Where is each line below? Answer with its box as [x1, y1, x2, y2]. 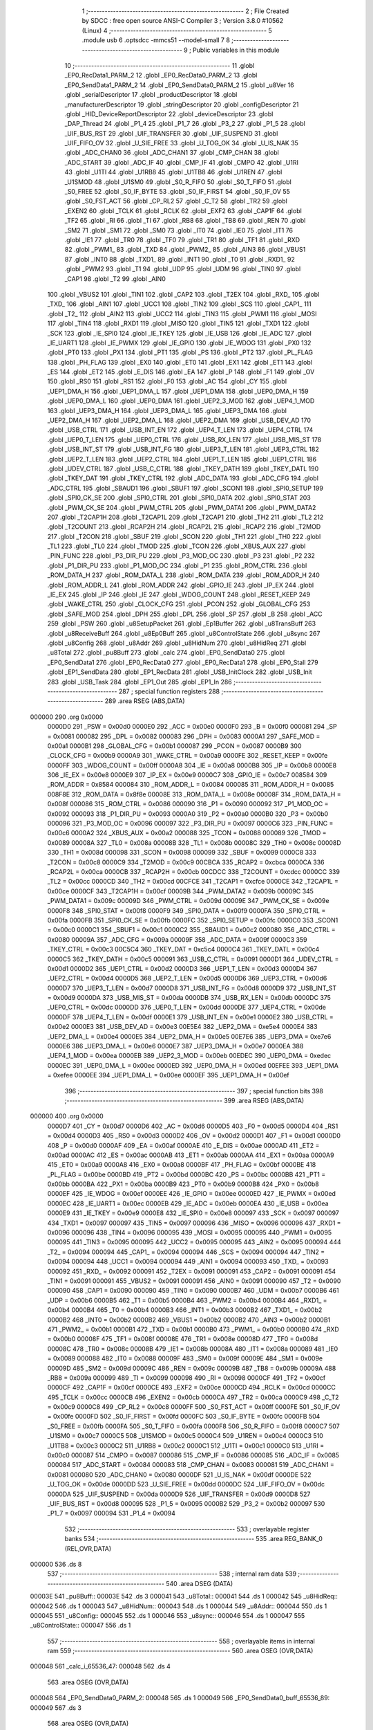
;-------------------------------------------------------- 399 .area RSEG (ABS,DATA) [64, 1096, 305, 1104]
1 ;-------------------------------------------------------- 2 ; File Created [82, 7, 289, 15]
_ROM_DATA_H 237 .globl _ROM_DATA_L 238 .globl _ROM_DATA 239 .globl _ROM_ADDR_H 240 [47, 571, 321, 579]
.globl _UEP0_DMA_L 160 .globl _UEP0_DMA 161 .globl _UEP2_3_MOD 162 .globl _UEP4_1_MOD [47, 397, 315, 405]
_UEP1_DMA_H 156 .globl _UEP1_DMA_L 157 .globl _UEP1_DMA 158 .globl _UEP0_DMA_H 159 [47, 387, 309, 395]
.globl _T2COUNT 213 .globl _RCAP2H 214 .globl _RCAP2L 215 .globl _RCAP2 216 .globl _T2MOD [47, 522, 321, 531]
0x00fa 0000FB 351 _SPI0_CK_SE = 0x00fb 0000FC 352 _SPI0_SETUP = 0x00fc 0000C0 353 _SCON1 [47, 916, 338, 924]
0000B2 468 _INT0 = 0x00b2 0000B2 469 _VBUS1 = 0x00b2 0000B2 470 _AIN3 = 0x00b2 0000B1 [47, 1315, 331, 1324]
